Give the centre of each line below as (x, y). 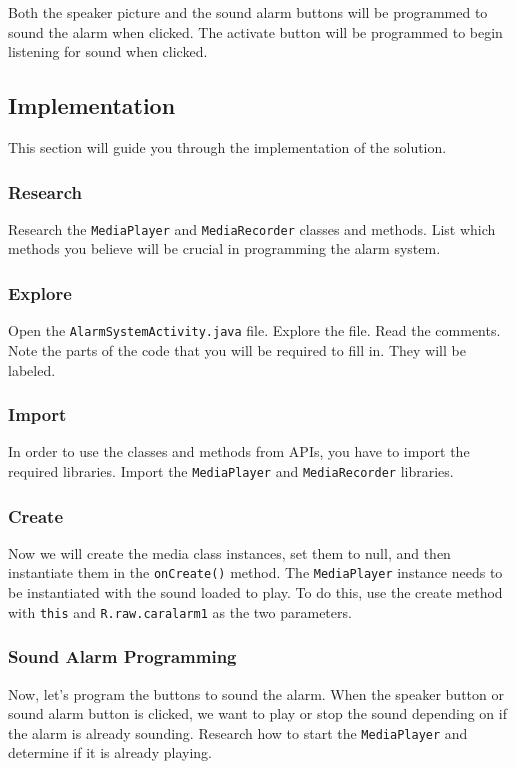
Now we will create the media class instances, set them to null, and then (229, 552)
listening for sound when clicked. (108, 51)
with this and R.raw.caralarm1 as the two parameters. (180, 611)
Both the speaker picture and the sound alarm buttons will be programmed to (248, 12)
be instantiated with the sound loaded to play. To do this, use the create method (255, 592)
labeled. (32, 369)
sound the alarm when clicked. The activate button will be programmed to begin (255, 31)
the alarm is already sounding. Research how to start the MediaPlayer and (238, 732)
